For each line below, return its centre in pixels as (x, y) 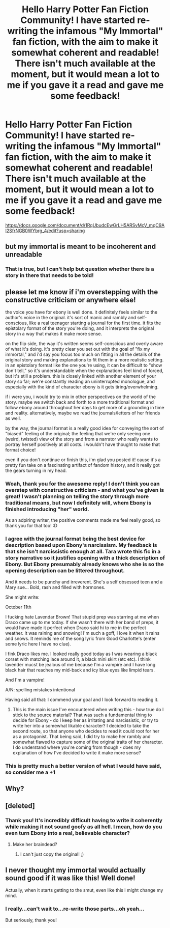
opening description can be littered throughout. (65, 571)
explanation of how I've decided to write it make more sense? (77, 752)
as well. (13, 418)
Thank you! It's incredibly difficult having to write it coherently (84, 821)
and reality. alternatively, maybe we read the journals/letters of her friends (83, 413)
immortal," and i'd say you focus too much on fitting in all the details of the (83, 354)
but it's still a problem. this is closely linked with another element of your (81, 376)
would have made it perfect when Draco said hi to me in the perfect (76, 628)
